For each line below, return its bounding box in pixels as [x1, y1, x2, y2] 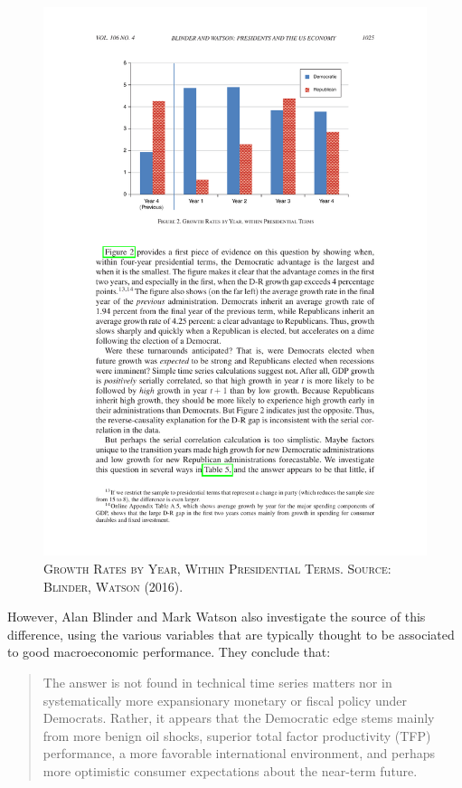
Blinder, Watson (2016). [43, 576, 184, 595]
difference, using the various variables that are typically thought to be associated [7, 624, 455, 643]
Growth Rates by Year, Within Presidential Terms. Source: [43, 558, 391, 577]
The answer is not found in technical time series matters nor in [42, 672, 392, 691]
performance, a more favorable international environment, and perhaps [42, 744, 436, 763]
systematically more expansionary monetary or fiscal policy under [42, 690, 408, 709]
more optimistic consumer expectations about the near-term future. [42, 761, 418, 780]
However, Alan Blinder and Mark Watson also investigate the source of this [7, 607, 426, 626]
